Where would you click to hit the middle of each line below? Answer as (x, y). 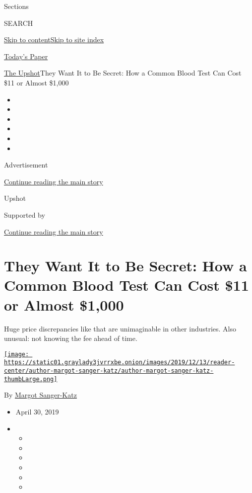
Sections (16, 6)
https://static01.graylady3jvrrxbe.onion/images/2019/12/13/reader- (120, 363)
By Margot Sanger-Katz (40, 395)
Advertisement (26, 165)
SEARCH (19, 23)
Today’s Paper (26, 56)
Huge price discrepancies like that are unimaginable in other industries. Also (120, 328)
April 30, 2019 (37, 411)
